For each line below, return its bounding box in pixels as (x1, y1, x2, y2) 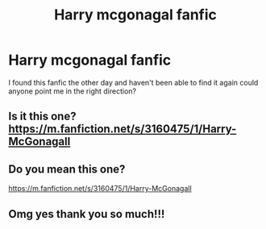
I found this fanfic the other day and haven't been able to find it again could (8, 77, 259, 87)
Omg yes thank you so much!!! (8, 207, 165, 221)
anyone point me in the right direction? (8, 86, 137, 96)
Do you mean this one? (8, 162, 126, 176)
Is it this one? (8, 110, 77, 123)
